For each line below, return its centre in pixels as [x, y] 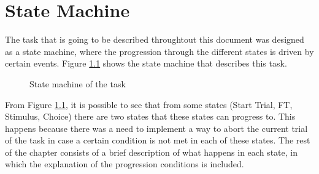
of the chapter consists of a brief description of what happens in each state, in [151, 152]
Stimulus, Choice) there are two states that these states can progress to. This [150, 116]
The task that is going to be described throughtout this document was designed [155, 39]
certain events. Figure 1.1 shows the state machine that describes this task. [146, 63]
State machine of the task [78, 83]
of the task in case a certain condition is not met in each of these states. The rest [158, 140]
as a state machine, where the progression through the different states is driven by [159, 51]
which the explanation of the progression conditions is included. [125, 164]
